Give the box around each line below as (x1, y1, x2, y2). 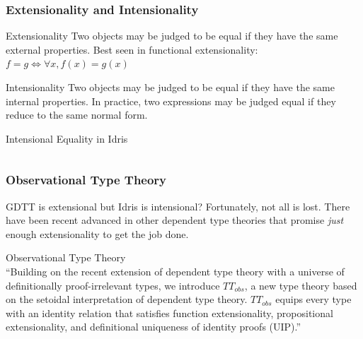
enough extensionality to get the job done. (6, 226, 189, 241)
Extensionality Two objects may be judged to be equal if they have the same (6, 28, 338, 43)
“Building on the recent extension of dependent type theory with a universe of (6, 263, 345, 278)
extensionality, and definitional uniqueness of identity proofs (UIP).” (6, 319, 301, 334)
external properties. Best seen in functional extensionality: (6, 42, 258, 56)
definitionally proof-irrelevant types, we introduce (6, 278, 220, 292)
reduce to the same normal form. (6, 107, 148, 122)
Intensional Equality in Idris (6, 131, 128, 145)
